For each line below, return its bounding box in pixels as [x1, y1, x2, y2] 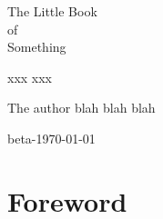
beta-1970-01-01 [7, 128, 96, 147]
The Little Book [7, 2, 97, 20]
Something [7, 37, 66, 56]
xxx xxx [7, 67, 53, 86]
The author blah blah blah [7, 98, 156, 117]
